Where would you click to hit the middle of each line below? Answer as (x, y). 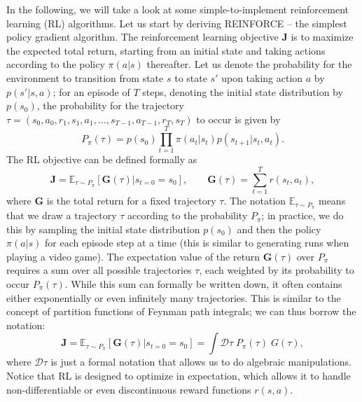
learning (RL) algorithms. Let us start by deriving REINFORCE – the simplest (177, 23)
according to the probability (188, 215)
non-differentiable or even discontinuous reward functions (129, 389)
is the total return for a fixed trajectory (131, 201)
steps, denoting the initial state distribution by (243, 91)
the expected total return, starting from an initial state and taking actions (166, 50)
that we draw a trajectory (62, 215)
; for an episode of (91, 91)
